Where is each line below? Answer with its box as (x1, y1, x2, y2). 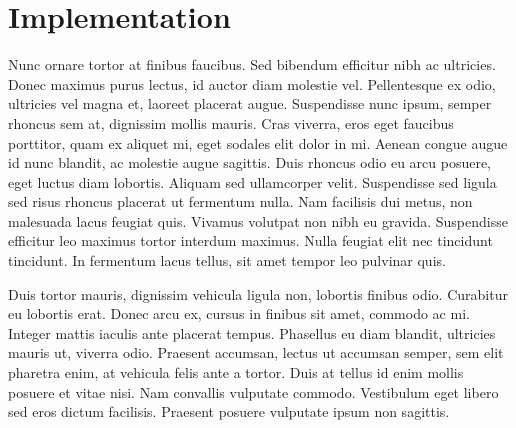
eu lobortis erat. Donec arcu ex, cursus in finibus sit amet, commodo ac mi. (8, 303, 470, 324)
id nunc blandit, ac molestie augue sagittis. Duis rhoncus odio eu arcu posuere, (8, 152, 492, 173)
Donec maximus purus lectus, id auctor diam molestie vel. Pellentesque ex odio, (8, 73, 496, 94)
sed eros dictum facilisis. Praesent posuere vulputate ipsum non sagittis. (8, 401, 450, 422)
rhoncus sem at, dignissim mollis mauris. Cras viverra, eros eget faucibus (8, 112, 454, 133)
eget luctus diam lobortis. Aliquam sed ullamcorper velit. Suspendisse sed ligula (8, 171, 497, 192)
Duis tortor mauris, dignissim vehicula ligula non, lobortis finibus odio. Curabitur (8, 283, 508, 304)
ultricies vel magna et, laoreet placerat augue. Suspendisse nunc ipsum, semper (8, 93, 492, 114)
